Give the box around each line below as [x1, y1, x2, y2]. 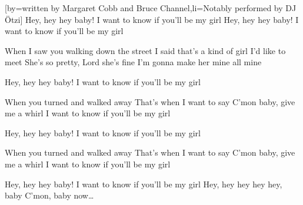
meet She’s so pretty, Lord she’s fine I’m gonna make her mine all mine [5, 56, 262, 68]
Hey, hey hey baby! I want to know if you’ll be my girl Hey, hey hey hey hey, [5, 177, 282, 190]
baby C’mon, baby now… [5, 189, 94, 201]
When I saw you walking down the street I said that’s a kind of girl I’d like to [5, 44, 286, 56]
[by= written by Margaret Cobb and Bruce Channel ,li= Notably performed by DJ [5, 2, 297, 14]
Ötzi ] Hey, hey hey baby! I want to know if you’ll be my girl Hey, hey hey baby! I [5, 13, 299, 25]
